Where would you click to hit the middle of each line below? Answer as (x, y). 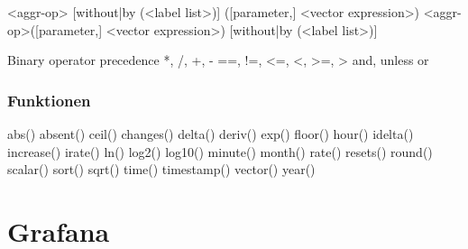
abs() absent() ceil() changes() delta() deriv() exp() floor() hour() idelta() (211, 134)
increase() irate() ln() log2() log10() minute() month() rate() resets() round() (220, 151)
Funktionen (49, 100)
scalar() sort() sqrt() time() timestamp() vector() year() (161, 169)
